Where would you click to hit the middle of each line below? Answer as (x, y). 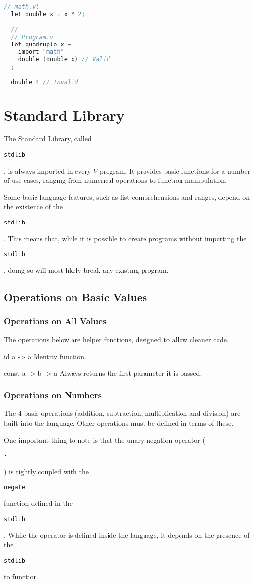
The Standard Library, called (48, 139)
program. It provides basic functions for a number (175, 170)
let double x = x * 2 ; (48, 14)
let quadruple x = (41, 45)
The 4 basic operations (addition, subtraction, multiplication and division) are (122, 413)
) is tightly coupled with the (46, 471)
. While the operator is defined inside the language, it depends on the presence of (127, 535)
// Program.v (32, 37)
